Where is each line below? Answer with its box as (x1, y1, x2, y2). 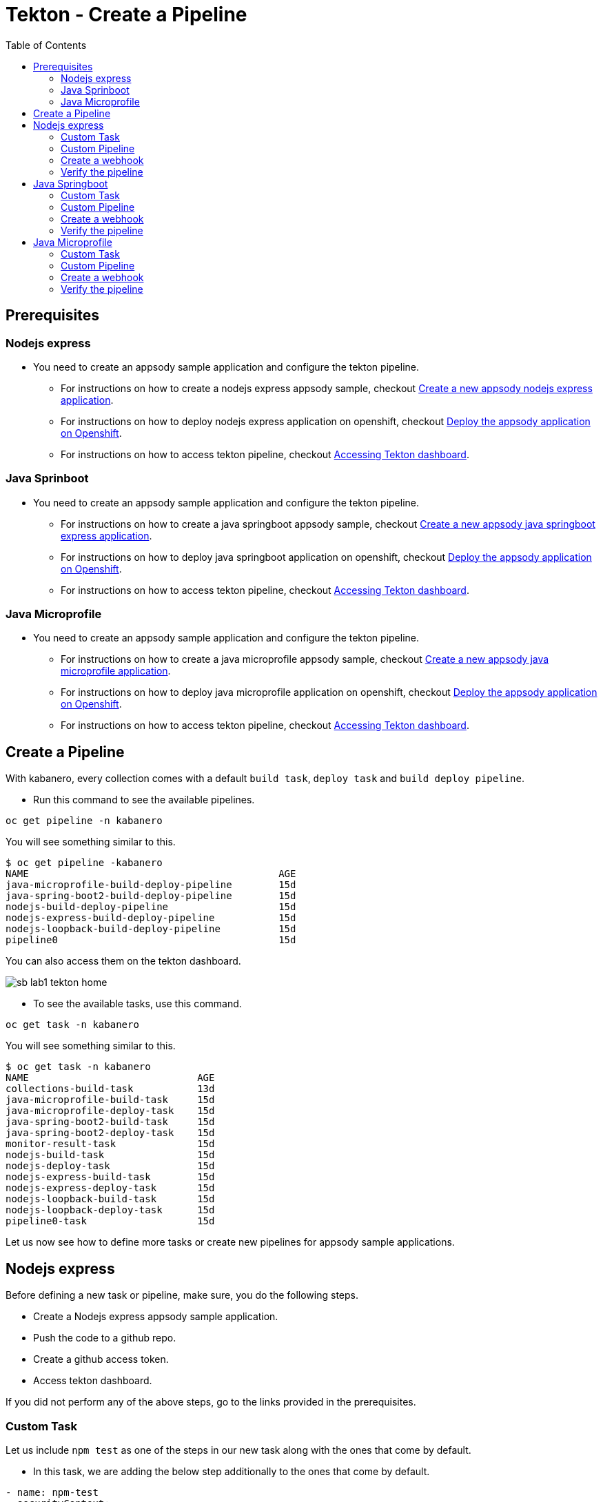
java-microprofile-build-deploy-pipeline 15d (6, 879, 296, 891)
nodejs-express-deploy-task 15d (6, 1182, 215, 1194)
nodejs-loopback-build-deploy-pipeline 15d (6, 923, 296, 935)
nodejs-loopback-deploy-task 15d (6, 1204, 215, 1216)
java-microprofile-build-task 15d (6, 1094, 215, 1106)
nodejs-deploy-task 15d (6, 1160, 215, 1172)
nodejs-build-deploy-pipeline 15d (6, 901, 296, 913)
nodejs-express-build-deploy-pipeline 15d (6, 912, 296, 924)
